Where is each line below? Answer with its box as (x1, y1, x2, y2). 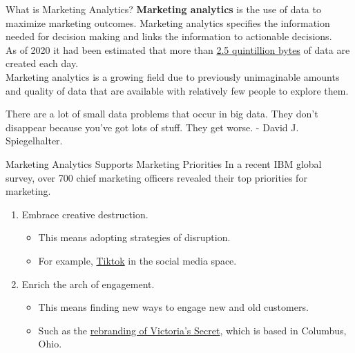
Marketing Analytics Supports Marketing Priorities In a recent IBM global (6, 156, 322, 171)
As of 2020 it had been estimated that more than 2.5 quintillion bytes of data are (6, 42, 350, 57)
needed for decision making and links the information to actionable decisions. (6, 29, 332, 44)
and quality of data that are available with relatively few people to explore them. (6, 83, 349, 97)
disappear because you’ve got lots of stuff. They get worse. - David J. (6, 120, 299, 134)
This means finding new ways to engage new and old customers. (38, 300, 309, 314)
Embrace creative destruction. (21, 207, 148, 221)
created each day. (6, 56, 79, 70)
